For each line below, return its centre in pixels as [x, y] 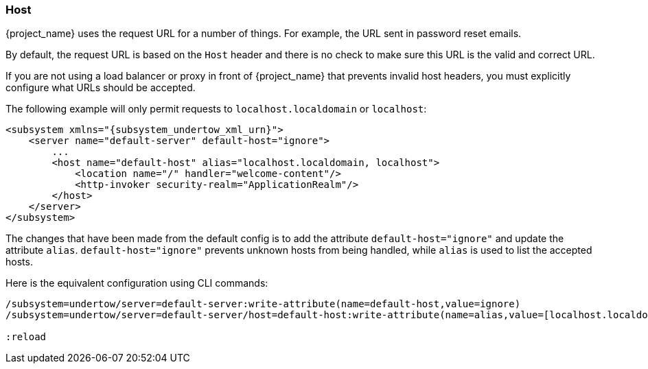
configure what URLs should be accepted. [101, 88]
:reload [26, 337]
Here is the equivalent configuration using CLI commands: [137, 283]
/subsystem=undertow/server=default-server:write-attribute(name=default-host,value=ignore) [263, 304]
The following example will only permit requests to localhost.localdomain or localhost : [216, 109]
